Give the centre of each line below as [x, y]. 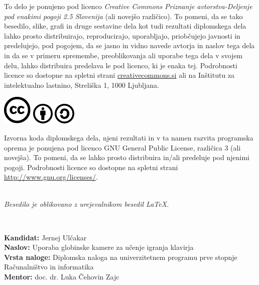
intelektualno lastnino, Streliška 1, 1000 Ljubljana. [82, 85]
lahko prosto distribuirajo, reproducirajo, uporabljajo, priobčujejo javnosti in [122, 35]
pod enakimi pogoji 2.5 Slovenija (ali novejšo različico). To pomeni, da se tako [123, 16]
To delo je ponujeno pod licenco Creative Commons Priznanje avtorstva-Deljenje [128, 6]
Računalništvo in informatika [49, 267]
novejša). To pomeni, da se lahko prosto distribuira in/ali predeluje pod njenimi [127, 157]
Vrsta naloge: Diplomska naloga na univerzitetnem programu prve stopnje [121, 257]
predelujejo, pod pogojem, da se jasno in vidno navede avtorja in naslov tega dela [129, 45]
